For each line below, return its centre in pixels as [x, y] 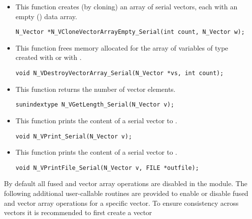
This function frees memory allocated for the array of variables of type [122, 47]
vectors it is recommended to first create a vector [78, 212]
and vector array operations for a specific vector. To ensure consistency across [121, 203]
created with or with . [48, 57]
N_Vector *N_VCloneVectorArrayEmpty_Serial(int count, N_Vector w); [130, 32]
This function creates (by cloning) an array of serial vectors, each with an [126, 6]
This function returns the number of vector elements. [95, 89]
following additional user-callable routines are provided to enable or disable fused [126, 193]
